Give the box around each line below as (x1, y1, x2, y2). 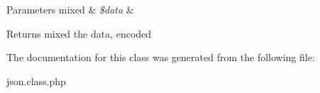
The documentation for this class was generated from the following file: (6, 50, 315, 65)
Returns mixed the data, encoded (6, 26, 152, 40)
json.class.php (6, 73, 66, 88)
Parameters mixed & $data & (6, 2, 134, 16)
